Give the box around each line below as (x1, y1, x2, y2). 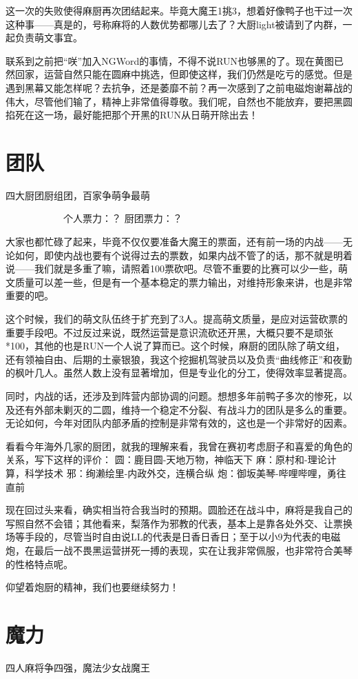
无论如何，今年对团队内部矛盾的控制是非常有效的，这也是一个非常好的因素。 (6, 416, 352, 430)
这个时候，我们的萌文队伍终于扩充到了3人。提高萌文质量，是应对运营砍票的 (6, 312, 348, 326)
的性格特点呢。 (6, 556, 73, 571)
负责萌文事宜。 (14, 30, 83, 45)
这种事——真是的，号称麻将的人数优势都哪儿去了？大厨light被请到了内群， (6, 17, 343, 31)
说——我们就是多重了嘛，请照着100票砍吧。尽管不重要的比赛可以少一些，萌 (6, 261, 348, 276)
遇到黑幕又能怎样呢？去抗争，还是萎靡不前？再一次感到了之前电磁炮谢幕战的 (6, 80, 352, 94)
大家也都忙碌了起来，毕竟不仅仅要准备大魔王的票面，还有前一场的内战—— (6, 234, 343, 249)
